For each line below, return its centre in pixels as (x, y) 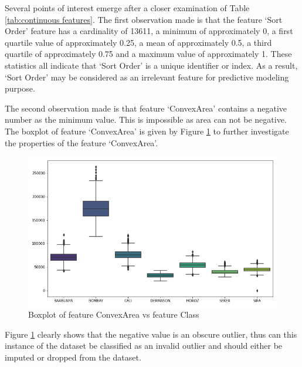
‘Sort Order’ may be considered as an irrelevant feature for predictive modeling (147, 77)
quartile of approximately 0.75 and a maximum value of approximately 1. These (148, 54)
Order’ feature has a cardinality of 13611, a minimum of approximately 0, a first (149, 31)
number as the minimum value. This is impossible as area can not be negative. (146, 119)
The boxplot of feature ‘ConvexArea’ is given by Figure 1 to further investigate (147, 131)
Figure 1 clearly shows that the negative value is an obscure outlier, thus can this (151, 334)
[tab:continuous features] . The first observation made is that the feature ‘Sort (144, 19)
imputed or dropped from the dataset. (73, 357)
